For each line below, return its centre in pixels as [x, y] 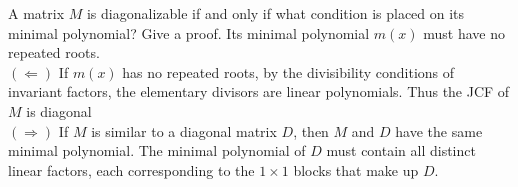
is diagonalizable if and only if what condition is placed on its [275, 13]
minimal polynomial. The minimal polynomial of [157, 150]
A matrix [36, 13]
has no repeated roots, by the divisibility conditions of [288, 71]
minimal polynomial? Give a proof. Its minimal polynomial [189, 32]
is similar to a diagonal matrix [184, 130]
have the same [439, 130]
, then [311, 130]
